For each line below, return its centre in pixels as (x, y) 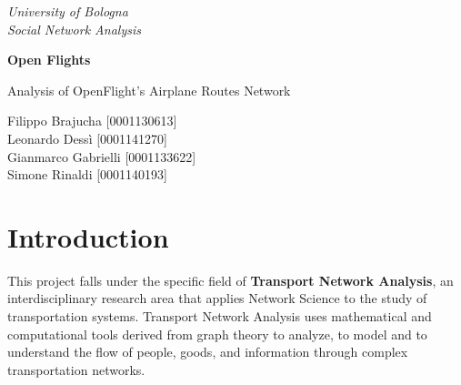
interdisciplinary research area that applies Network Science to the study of (217, 298)
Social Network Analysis (74, 29)
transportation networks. (76, 369)
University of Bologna (68, 11)
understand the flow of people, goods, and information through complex (208, 352)
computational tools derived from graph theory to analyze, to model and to (217, 334)
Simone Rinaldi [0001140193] (87, 174)
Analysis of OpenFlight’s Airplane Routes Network (149, 90)
